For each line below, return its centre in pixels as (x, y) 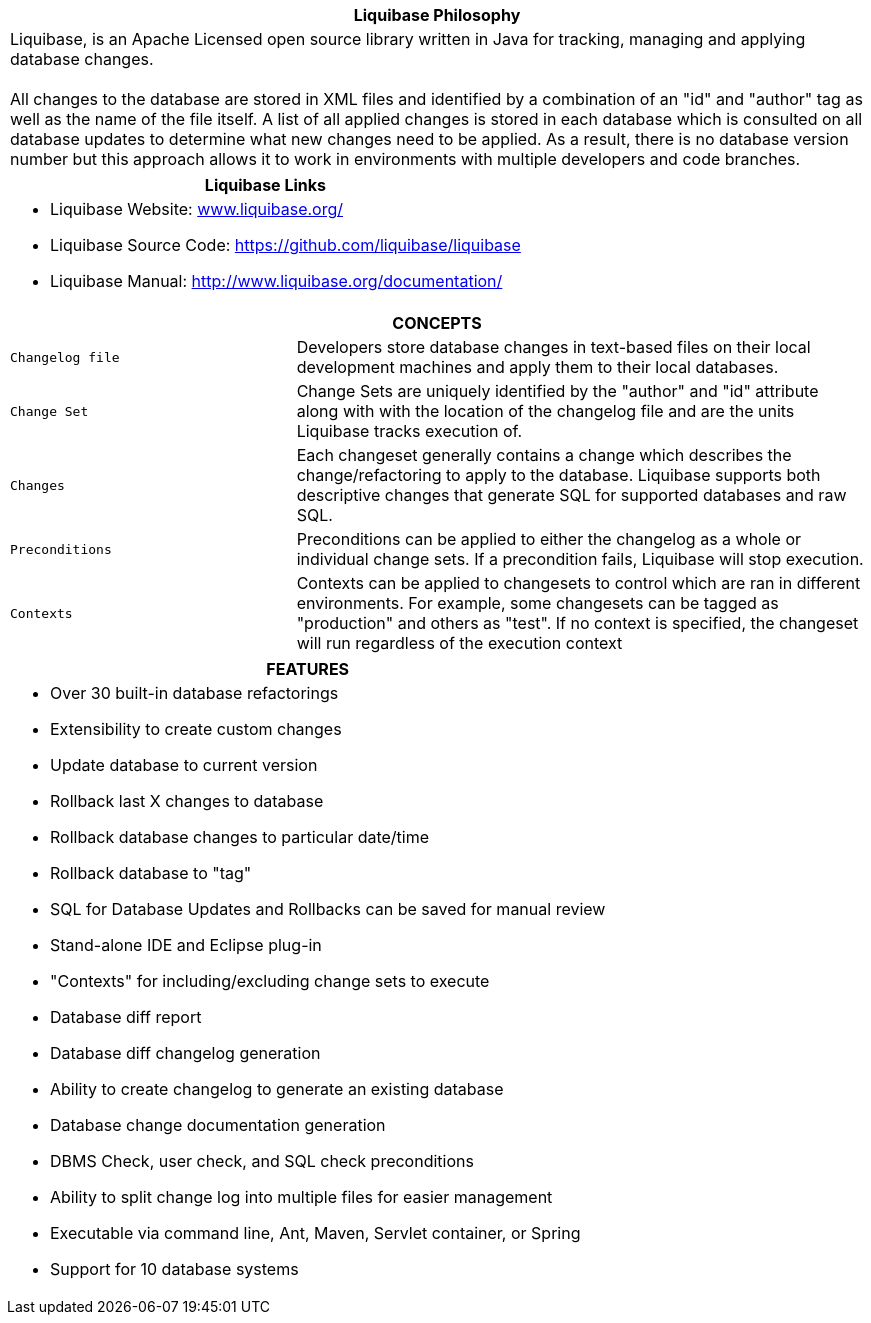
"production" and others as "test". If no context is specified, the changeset (577, 623)
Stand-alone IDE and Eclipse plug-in (186, 945)
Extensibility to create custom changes (196, 729)
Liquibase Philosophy (437, 15)
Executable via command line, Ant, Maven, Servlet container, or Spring (315, 1233)
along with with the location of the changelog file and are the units (545, 411)
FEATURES (308, 669)
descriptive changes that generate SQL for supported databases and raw (571, 495)
